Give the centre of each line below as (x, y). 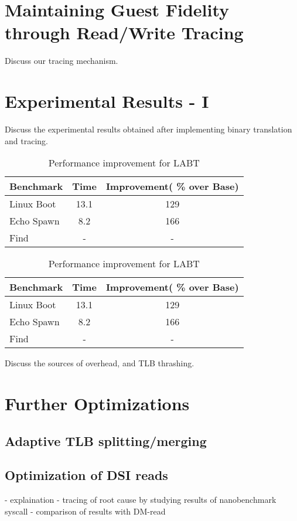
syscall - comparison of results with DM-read (85, 511)
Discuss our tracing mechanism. (62, 61)
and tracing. (26, 140)
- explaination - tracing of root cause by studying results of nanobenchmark (141, 500)
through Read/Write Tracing (124, 33)
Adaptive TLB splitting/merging (106, 440)
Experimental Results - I (107, 101)
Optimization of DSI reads (86, 475)
